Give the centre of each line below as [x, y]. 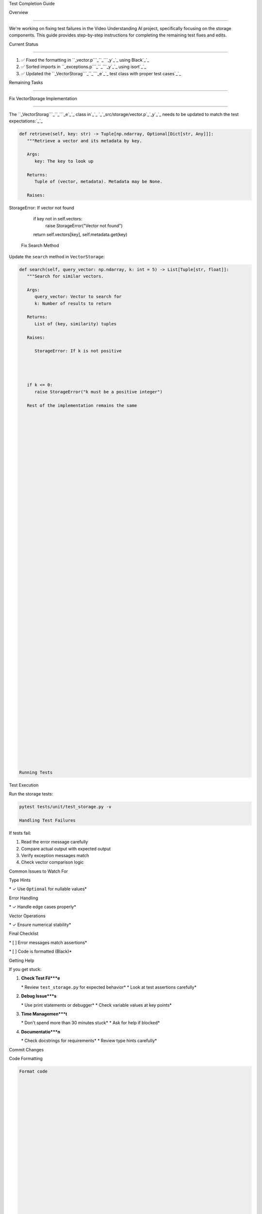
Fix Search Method [40, 246]
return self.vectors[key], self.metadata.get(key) [80, 234]
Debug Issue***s [39, 996]
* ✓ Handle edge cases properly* [42, 907]
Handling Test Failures [48, 820]
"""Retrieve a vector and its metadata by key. [85, 141]
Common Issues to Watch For [38, 871]
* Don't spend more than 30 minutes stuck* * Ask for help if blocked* [90, 1023]
